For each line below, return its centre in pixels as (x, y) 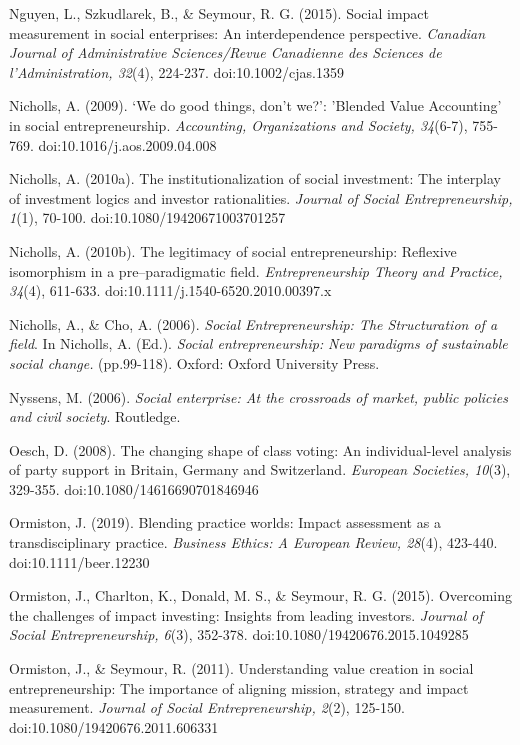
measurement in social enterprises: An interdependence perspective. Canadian (247, 32)
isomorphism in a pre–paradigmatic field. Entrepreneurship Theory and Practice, (256, 270)
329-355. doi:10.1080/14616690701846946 (134, 488)
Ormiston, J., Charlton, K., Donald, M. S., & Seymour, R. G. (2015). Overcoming (261, 595)
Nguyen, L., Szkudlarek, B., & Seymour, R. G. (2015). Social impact (219, 13)
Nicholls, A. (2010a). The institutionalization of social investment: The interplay (255, 178)
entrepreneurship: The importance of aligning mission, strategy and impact (239, 687)
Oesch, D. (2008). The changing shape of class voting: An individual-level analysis (260, 449)
